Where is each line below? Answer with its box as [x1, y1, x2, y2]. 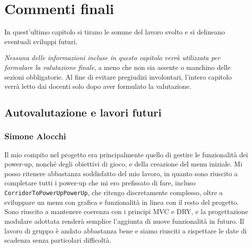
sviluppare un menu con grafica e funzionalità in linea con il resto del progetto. [4, 197, 239, 207]
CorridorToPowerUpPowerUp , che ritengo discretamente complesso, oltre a [4, 187, 223, 198]
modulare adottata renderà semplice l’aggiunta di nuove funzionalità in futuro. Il [4, 215, 244, 226]
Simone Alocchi [4, 130, 66, 142]
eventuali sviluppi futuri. [4, 36, 78, 46]
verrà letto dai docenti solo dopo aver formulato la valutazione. [4, 81, 191, 91]
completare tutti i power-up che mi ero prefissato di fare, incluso [4, 178, 196, 188]
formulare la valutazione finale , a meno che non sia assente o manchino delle [4, 62, 231, 72]
